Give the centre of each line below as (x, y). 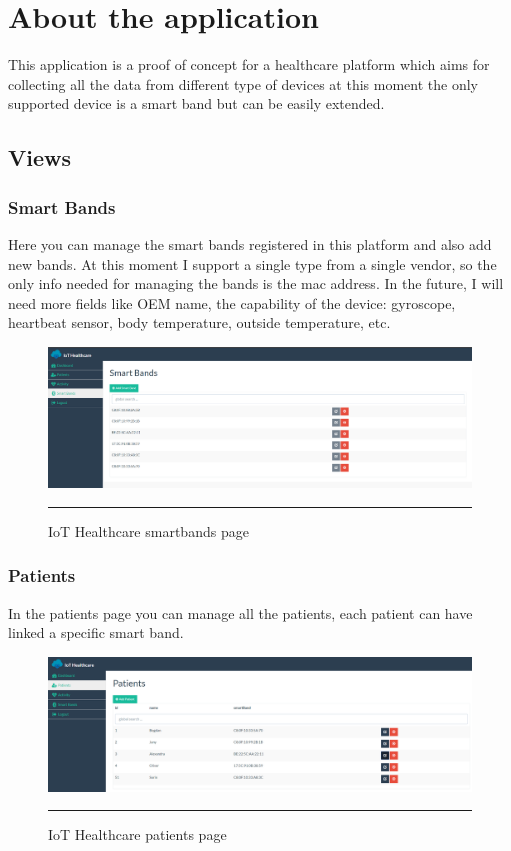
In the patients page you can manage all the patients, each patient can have (240, 612)
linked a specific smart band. (96, 632)
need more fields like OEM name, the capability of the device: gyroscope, (232, 302)
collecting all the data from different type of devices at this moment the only (243, 83)
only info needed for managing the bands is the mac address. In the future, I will (256, 283)
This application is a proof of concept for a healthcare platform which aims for (249, 64)
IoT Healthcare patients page (137, 834)
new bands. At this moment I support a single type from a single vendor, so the (252, 263)
